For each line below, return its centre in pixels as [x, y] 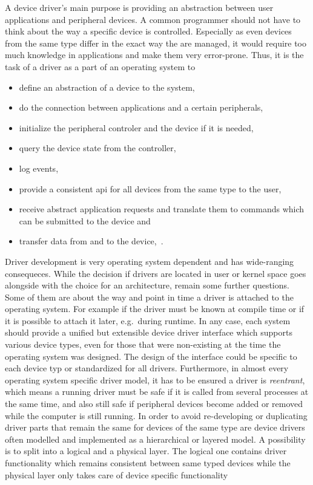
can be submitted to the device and [85, 220]
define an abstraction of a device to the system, [107, 87]
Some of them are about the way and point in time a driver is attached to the [149, 297]
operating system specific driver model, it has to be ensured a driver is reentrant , [155, 379]
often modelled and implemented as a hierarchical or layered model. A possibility [155, 439]
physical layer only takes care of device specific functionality [117, 474]
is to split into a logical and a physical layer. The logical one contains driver [146, 451]
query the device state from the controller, [97, 148]
